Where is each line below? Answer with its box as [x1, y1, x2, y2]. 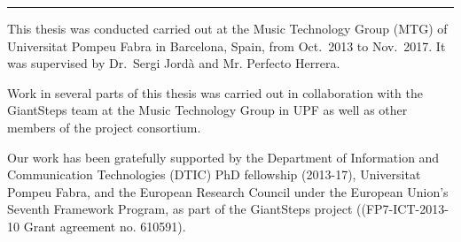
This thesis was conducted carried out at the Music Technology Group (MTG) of [7, 19, 448, 37]
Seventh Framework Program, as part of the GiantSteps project [7, 200, 353, 218]
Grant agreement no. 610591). [23, 216, 186, 235]
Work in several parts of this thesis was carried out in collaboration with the [7, 83, 423, 102]
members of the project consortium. [7, 117, 201, 136]
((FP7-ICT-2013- [356, 200, 449, 218]
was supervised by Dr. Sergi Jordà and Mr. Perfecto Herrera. [7, 54, 340, 72]
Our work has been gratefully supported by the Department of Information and [7, 147, 440, 166]
